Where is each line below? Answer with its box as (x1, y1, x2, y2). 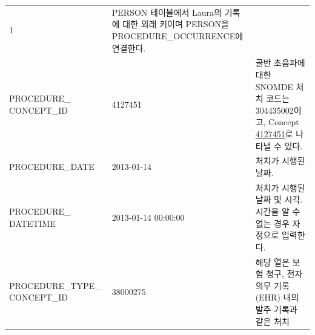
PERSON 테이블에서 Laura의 (111, 5, 222, 18)
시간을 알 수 (255, 205, 300, 217)
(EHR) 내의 (255, 291, 299, 304)
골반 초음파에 (255, 56, 305, 69)
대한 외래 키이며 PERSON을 (122, 18, 229, 30)
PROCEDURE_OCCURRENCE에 (111, 29, 244, 42)
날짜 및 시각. (255, 193, 303, 206)
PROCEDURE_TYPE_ (9, 279, 101, 291)
